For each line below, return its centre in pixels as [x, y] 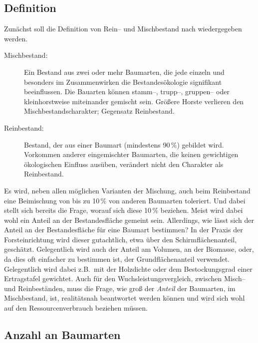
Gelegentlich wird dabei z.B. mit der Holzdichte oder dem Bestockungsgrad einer [128, 268]
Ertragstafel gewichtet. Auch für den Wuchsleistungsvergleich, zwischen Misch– [125, 278]
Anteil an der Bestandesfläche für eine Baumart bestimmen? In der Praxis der [124, 230]
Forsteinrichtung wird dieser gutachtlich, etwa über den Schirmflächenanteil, [121, 239]
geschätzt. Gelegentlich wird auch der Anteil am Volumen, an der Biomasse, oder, [129, 249]
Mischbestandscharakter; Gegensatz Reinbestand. [99, 111]
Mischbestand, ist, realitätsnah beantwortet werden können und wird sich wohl [125, 298]
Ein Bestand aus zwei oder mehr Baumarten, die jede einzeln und [124, 72]
